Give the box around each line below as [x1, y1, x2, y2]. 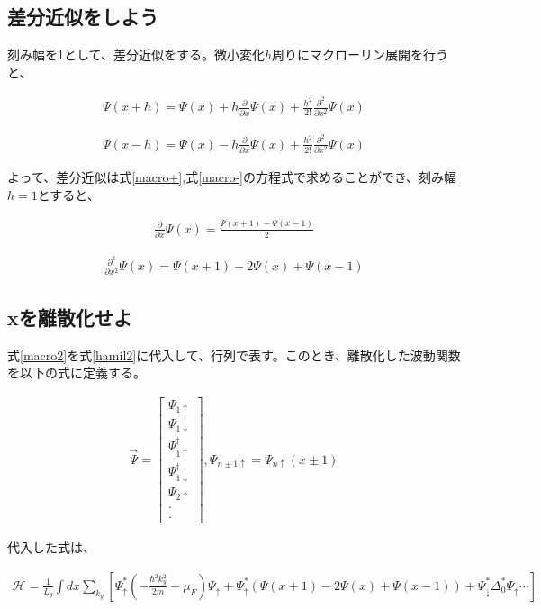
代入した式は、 [7, 538, 95, 557]
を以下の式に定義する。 [7, 363, 146, 382]
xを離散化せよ [7, 303, 132, 331]
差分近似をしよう [7, 3, 158, 31]
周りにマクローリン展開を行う [271, 45, 448, 64]
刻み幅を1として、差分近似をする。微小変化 [7, 45, 265, 64]
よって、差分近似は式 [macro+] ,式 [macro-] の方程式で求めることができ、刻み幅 [7, 168, 456, 186]
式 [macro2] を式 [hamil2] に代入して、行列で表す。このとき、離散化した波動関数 [7, 345, 461, 364]
